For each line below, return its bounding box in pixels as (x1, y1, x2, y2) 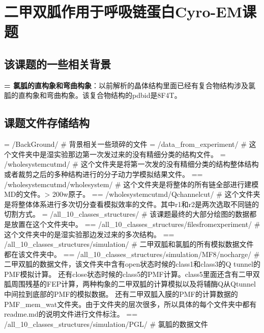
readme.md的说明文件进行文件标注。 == (4, 309, 138, 319)
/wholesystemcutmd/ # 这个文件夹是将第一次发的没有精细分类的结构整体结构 (4, 159, 259, 169)
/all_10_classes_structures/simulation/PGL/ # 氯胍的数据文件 (4, 318, 208, 329)
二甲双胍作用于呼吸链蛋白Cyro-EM (4, 1, 243, 22)
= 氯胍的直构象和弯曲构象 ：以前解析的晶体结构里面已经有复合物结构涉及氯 (4, 80, 255, 90)
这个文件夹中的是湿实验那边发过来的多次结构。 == (4, 228, 174, 239)
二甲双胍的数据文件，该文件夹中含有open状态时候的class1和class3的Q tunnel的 (4, 259, 260, 269)
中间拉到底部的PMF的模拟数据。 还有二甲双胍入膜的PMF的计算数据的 (4, 289, 238, 299)
